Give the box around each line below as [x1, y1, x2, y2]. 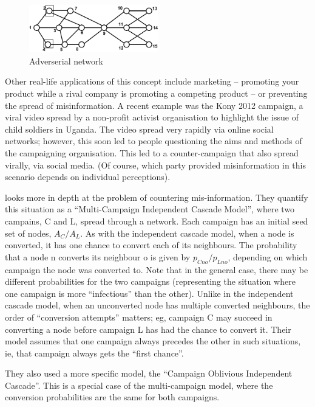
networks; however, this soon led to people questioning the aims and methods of [5, 134, 302, 147]
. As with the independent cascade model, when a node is [80, 226, 294, 239]
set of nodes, [5, 226, 52, 239]
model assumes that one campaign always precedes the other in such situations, [5, 335, 301, 347]
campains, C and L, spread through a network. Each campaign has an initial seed [5, 214, 308, 227]
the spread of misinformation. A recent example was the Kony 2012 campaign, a [5, 99, 303, 111]
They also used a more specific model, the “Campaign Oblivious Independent [5, 367, 293, 380]
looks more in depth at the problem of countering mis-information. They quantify [5, 190, 308, 203]
